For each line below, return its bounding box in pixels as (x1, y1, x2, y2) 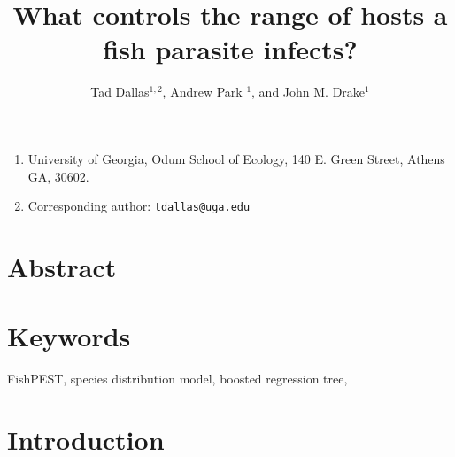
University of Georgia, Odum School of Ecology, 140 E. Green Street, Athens (27, 149, 445, 167)
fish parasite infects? (103, 31, 358, 67)
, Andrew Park (162, 82, 243, 101)
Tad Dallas (90, 82, 150, 101)
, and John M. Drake (251, 82, 366, 101)
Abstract (7, 248, 117, 284)
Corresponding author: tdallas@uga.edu (27, 197, 251, 215)
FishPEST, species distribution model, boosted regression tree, (7, 369, 348, 388)
